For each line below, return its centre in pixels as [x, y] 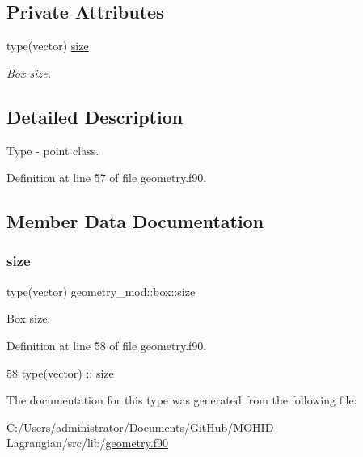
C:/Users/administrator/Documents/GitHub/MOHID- [142, 427]
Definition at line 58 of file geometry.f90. [107, 345]
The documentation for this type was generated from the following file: [182, 400]
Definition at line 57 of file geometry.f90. [107, 178]
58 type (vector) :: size [60, 372]
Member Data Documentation [135, 221]
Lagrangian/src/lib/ [56, 443]
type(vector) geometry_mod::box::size [101, 291]
